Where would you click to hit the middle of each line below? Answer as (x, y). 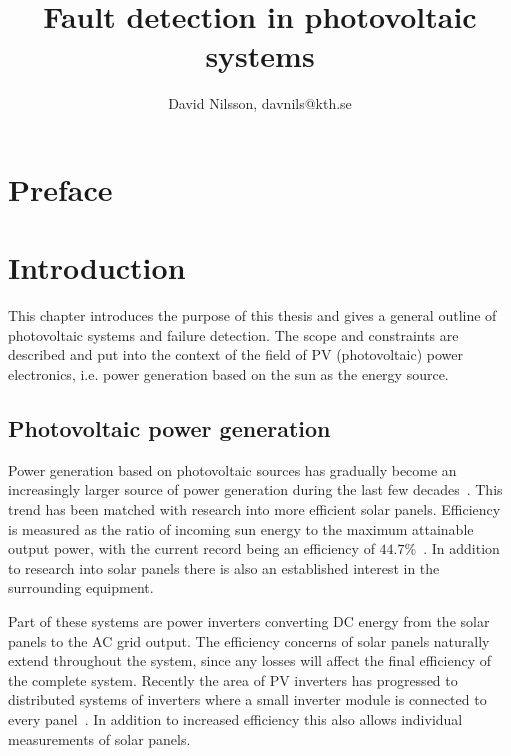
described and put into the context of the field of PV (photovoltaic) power (235, 354)
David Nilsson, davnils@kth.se (260, 103)
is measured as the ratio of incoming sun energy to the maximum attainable (241, 528)
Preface (60, 188)
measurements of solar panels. (99, 738)
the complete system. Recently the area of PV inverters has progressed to (233, 679)
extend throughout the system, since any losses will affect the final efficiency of (250, 660)
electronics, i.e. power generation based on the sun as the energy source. (228, 374)
